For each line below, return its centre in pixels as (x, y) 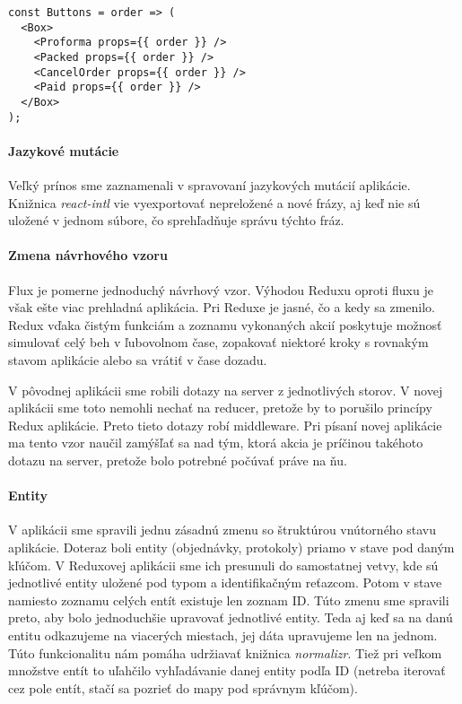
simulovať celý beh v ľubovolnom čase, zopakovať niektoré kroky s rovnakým (218, 342)
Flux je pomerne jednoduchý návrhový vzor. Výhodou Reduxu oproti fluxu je (221, 289)
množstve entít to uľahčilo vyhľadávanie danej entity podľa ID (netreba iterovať (227, 670)
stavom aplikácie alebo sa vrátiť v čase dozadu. (138, 360)
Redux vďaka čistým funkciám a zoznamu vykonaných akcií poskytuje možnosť (225, 324)
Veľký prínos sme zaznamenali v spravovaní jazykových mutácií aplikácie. (209, 185)
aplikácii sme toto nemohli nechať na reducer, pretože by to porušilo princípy (220, 408)
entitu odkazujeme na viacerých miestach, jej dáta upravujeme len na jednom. (223, 634)
